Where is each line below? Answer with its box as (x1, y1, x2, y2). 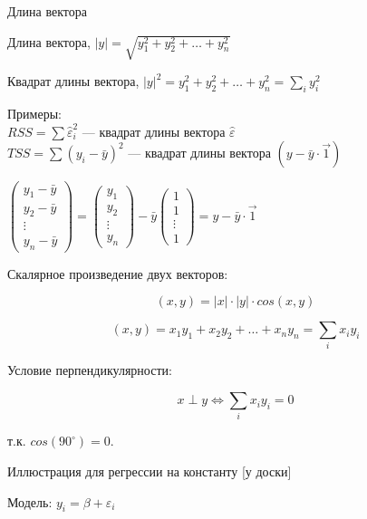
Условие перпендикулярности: (7, 360, 172, 380)
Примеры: (7, 104, 62, 123)
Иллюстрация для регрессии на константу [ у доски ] (7, 462, 292, 480)
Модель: (7, 492, 53, 511)
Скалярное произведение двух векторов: (7, 264, 228, 283)
